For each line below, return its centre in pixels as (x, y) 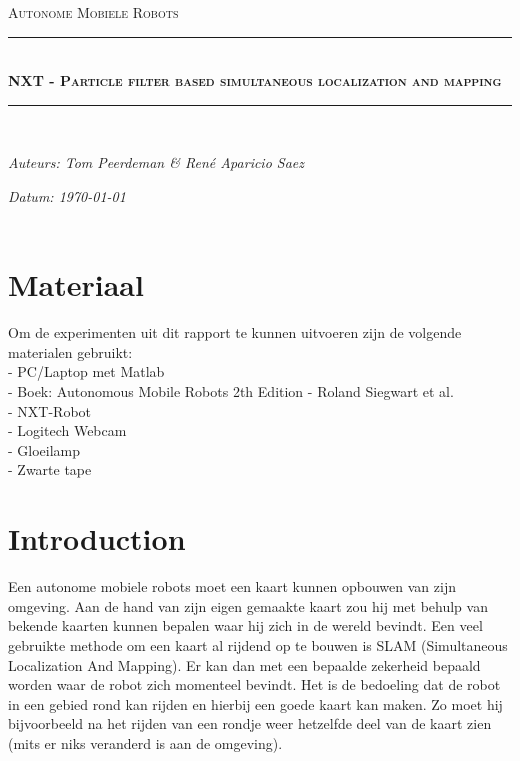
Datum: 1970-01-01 (67, 195)
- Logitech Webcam (67, 430)
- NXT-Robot (50, 410)
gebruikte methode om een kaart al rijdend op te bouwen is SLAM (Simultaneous (258, 644)
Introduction (97, 538)
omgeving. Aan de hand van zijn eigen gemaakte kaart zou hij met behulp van (248, 605)
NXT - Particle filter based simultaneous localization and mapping (255, 80)
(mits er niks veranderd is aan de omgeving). (145, 742)
